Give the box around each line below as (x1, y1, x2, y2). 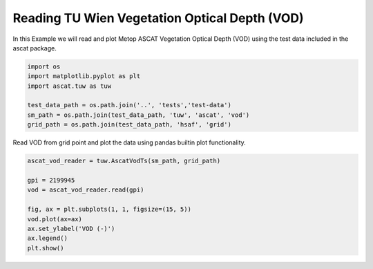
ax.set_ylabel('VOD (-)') (27, 225, 115, 232)
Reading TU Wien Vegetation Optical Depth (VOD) (12, 10, 304, 26)
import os (27, 62, 61, 71)
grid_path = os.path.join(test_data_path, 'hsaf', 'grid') (27, 121, 231, 129)
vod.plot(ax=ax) (27, 215, 83, 223)
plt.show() (27, 244, 64, 252)
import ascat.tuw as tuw (27, 82, 112, 90)
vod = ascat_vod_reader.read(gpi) (27, 186, 144, 194)
